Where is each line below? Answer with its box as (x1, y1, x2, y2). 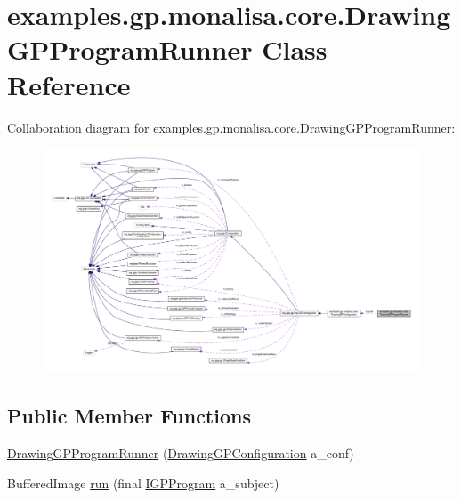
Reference (7, 66, 131, 102)
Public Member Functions (7, 402, 251, 430)
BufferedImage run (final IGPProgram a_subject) (7, 473, 279, 492)
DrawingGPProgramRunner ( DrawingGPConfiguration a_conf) (7, 444, 354, 463)
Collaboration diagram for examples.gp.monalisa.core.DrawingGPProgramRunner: (7, 117, 456, 136)
